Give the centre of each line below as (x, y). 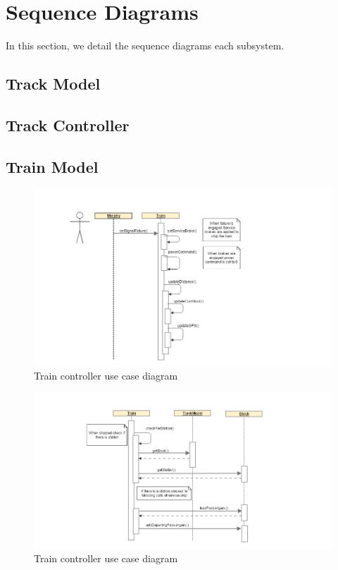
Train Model (52, 166)
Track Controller (68, 125)
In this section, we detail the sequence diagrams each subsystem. (145, 46)
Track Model (53, 84)
